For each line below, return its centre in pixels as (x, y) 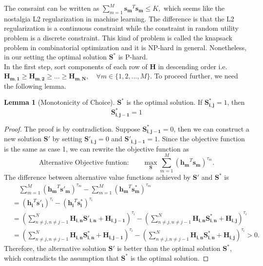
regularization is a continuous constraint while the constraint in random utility (121, 28)
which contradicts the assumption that (61, 257)
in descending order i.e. (193, 66)
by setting (67, 139)
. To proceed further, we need (194, 76)
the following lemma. (35, 85)
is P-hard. (133, 57)
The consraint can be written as (52, 8)
